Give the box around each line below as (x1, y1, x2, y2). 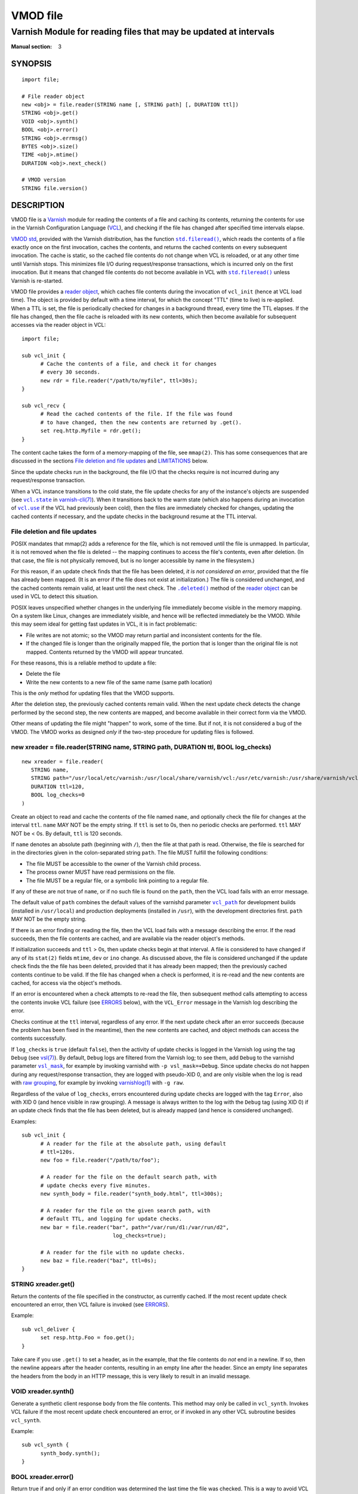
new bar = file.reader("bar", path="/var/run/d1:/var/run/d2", (40, 1224, 230, 1230)
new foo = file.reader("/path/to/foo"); (40, 1157, 161, 1164)
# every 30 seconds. (40, 369, 101, 376)
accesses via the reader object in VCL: (11, 322, 106, 329)
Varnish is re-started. (11, 277, 63, 284)
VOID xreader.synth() (11, 1387, 75, 1395)
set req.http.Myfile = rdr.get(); (40, 427, 141, 434)
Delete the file (26, 670, 61, 678)
